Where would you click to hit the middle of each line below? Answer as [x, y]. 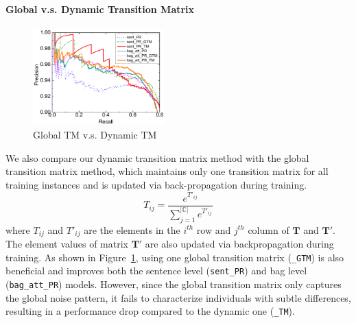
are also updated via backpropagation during [239, 244]
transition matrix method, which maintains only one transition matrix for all [167, 171]
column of [269, 229]
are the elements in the [132, 229]
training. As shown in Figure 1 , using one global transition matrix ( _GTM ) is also [175, 257]
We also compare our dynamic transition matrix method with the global [157, 157]
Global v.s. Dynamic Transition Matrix [100, 9]
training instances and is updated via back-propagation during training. [156, 184]
